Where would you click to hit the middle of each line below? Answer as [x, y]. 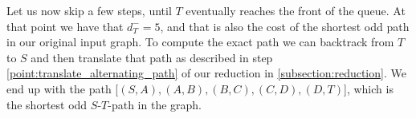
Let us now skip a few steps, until [89, 10]
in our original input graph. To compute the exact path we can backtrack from [200, 42]
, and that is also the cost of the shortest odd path [285, 26]
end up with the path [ [63, 88]
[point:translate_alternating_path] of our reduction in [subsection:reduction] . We [206, 73]
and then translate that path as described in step [152, 57]
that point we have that [65, 26]
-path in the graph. [155, 104]
